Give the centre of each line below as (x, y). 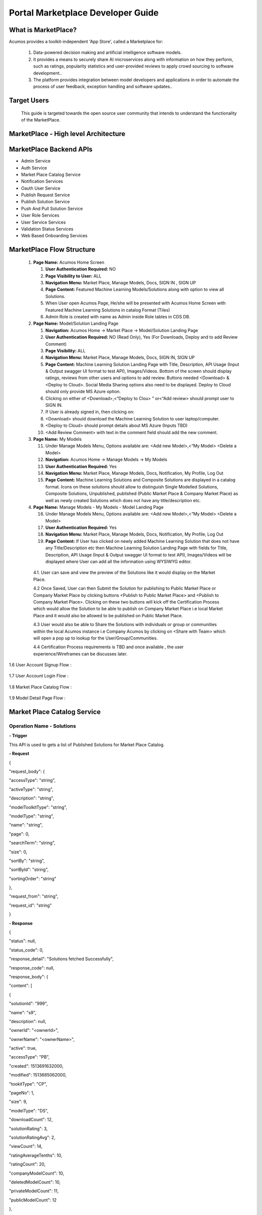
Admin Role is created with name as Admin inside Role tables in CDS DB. (118, 316)
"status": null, (23, 941)
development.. (48, 73)
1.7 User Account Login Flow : (39, 676)
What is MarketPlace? (43, 30)
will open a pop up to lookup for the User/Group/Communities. (95, 638)
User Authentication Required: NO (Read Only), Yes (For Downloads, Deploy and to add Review (141, 337)
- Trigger (18, 736)
